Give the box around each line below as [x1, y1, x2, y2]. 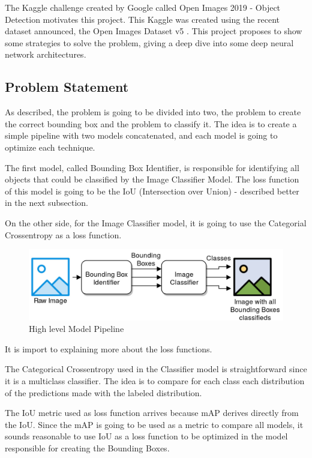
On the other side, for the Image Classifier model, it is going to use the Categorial [5, 216, 307, 229]
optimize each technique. [5, 140, 95, 153]
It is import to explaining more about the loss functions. [5, 342, 212, 355]
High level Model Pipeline [29, 322, 124, 335]
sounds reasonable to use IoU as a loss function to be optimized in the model [5, 430, 288, 442]
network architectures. [5, 48, 86, 61]
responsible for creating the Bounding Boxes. [5, 441, 170, 454]
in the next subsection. [5, 196, 88, 209]
